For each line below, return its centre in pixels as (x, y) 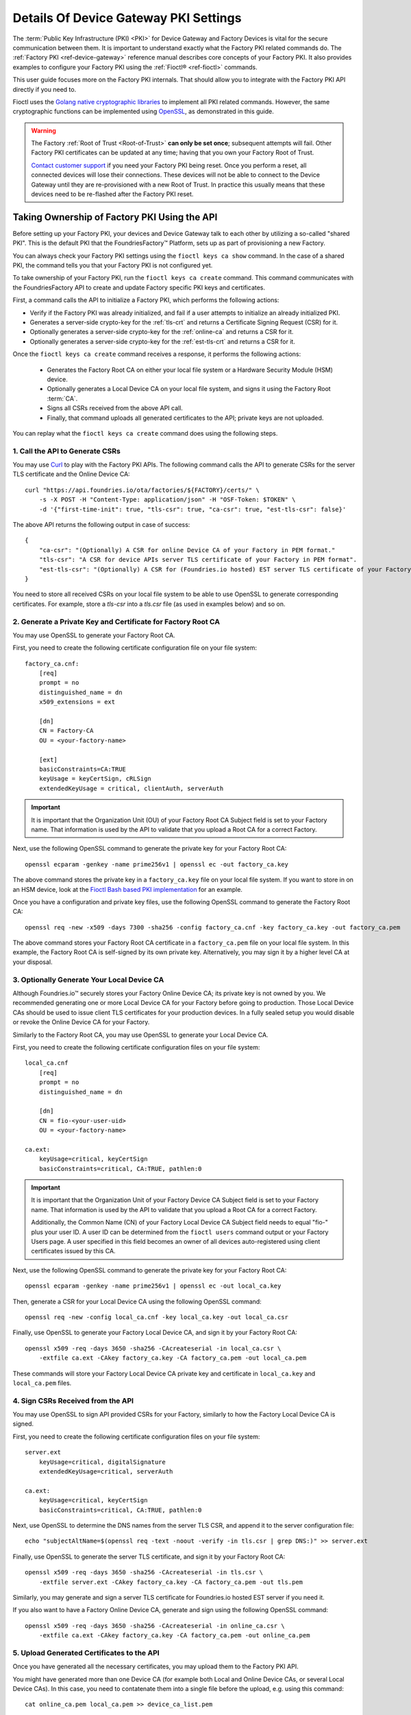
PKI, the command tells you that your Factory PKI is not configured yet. (113, 265)
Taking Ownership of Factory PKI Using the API (115, 217)
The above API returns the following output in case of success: (101, 525)
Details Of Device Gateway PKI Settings (127, 18)
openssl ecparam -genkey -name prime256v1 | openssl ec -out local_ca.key (153, 1286)
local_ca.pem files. (42, 1383)
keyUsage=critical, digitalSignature (102, 1462)
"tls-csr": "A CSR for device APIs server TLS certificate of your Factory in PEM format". (198, 560)
